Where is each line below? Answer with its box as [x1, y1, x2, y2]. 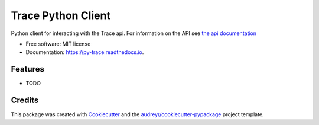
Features [11, 64, 44, 74]
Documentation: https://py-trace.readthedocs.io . [25, 49, 144, 56]
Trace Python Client [11, 9, 110, 22]
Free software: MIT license [25, 40, 91, 47]
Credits [11, 95, 39, 105]
